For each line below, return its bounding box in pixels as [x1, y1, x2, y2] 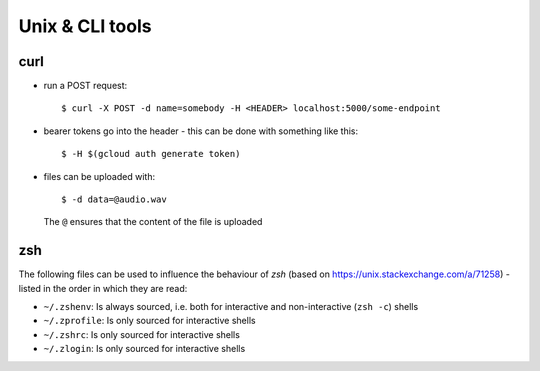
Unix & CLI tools [18, 15, 152, 37]
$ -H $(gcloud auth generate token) [61, 148, 241, 160]
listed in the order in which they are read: [18, 282, 188, 294]
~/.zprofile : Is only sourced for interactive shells [43, 315, 256, 327]
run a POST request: [43, 80, 128, 92]
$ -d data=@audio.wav [61, 194, 167, 205]
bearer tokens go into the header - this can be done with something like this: [43, 125, 359, 137]
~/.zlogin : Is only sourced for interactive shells [43, 343, 246, 355]
